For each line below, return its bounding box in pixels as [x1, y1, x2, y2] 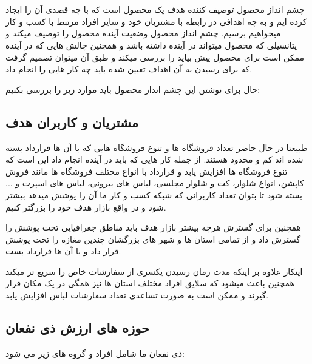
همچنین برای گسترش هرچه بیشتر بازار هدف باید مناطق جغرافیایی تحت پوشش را [5, 221, 301, 234]
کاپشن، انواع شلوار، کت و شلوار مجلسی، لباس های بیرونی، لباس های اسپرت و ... [5, 177, 304, 189]
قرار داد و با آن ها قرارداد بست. [5, 244, 121, 257]
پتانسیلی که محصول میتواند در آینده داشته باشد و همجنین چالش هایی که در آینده [5, 38, 297, 51]
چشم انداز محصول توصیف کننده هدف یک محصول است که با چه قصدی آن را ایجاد [5, 3, 305, 16]
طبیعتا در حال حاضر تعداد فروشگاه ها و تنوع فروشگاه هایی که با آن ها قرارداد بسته [5, 141, 308, 153]
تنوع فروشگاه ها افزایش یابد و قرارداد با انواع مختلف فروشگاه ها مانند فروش [5, 164, 288, 177]
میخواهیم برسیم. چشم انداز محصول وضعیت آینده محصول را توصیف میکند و [5, 27, 281, 39]
